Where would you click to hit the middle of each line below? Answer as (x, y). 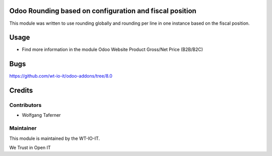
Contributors (25, 105)
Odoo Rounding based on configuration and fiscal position (103, 11)
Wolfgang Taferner (41, 115)
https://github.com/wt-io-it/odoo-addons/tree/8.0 (61, 76)
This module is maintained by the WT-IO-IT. (55, 138)
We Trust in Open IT (30, 148)
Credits (21, 91)
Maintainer (23, 128)
